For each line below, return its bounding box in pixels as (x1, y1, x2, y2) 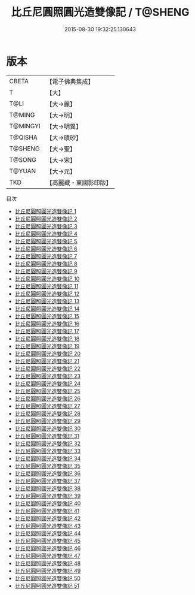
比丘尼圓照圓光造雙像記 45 (14, 537, 81, 544)
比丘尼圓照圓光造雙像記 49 (14, 567, 81, 574)
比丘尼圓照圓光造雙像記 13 (14, 297, 80, 304)
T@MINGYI (9, 122, 41, 130)
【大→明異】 (46, 122, 82, 131)
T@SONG (9, 155, 37, 164)
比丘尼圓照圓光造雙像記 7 (14, 252, 78, 259)
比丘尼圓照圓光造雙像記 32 (14, 440, 81, 447)
